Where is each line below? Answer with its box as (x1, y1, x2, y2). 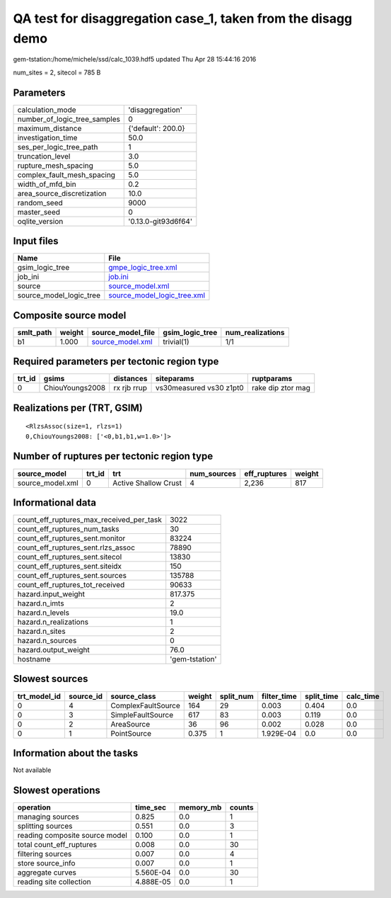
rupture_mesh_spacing (17, 160, 93, 170)
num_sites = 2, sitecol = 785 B (13, 68, 101, 76)
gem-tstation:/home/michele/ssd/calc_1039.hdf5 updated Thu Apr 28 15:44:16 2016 (13, 55, 257, 64)
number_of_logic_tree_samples (17, 114, 120, 124)
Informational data (13, 496, 97, 508)
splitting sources (17, 821, 74, 831)
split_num (219, 691, 254, 701)
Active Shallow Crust (112, 478, 182, 488)
